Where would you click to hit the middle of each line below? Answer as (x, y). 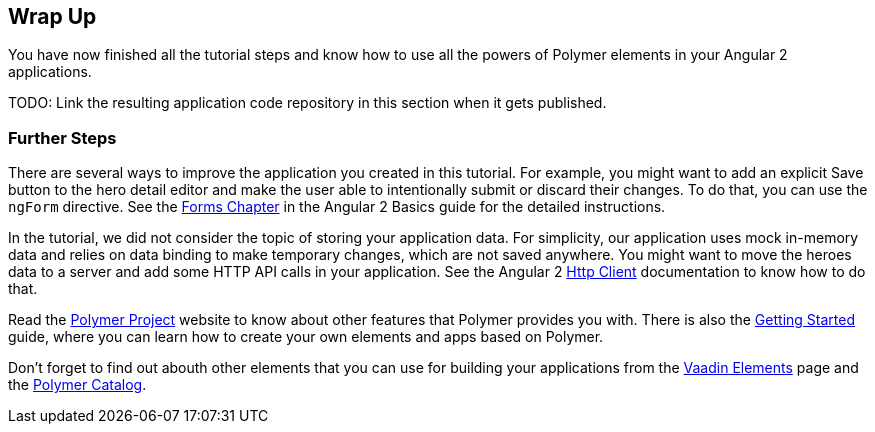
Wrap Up (52, 16)
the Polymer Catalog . (77, 385)
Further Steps (62, 137)
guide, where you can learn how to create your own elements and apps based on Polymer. (306, 337)
